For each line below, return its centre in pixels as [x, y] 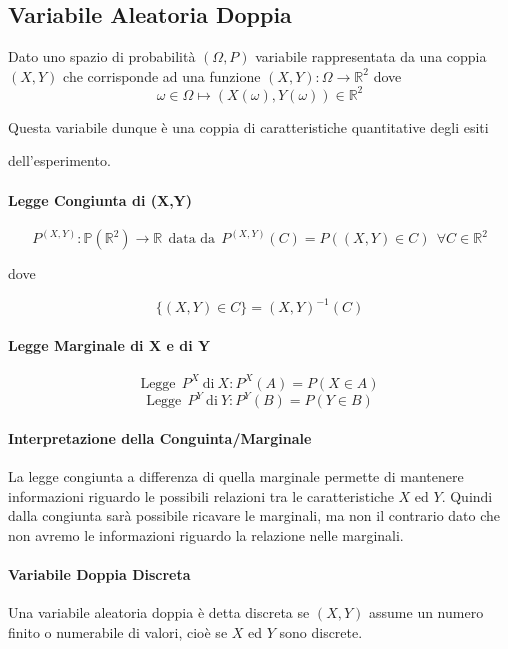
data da [192, 239]
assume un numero [426, 612]
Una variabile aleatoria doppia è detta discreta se [159, 612]
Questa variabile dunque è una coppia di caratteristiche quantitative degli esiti [248, 126]
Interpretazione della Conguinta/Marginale [160, 437]
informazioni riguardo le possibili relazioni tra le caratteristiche [201, 495]
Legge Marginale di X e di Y [109, 345]
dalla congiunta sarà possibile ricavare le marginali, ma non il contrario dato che [254, 515]
